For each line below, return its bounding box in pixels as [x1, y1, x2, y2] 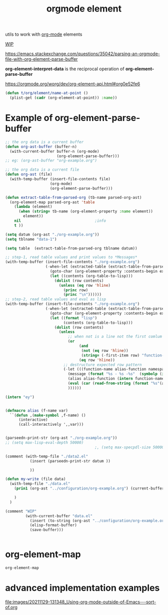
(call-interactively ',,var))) [18, 422, 84, 427]
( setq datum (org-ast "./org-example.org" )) [5, 232, 99, 237]
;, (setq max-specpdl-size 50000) [94, 445, 166, 450]
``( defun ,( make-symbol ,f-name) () [9, 413, 86, 418]
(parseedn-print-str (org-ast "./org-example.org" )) [5, 435, 117, 441]
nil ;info [14, 218, 106, 223]
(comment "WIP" [5, 509, 37, 514]
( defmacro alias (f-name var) [5, 408, 68, 413]
